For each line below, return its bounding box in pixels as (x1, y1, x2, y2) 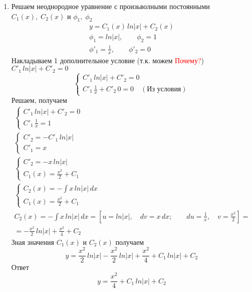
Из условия (147, 86, 181, 93)
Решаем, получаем (11, 95, 67, 105)
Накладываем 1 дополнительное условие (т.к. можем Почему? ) (11, 55, 204, 65)
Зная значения (11, 236, 54, 247)
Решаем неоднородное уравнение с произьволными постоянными (11, 1, 210, 11)
